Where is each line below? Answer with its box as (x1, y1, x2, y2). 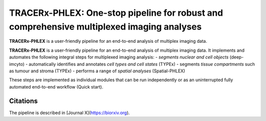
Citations (9, 96, 38, 105)
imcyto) (9, 61, 25, 67)
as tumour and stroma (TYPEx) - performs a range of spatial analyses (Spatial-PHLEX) (9, 68, 186, 74)
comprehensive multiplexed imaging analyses (9, 21, 202, 32)
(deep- (229, 54, 244, 60)
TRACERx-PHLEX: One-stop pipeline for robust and (9, 7, 224, 18)
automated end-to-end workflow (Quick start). (9, 84, 103, 90)
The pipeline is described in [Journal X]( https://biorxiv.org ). (9, 110, 130, 116)
